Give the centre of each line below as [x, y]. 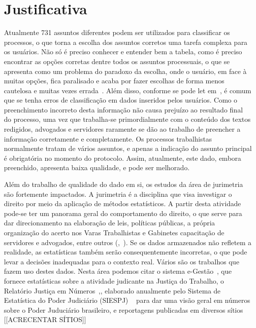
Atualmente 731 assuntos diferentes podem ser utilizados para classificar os [117, 32]
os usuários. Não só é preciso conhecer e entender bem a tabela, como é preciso [123, 52]
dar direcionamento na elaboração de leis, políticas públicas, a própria [110, 223]
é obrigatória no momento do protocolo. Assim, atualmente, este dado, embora [123, 158]
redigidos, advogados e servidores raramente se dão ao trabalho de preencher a [122, 129]
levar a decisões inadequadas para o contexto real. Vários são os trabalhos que [122, 261]
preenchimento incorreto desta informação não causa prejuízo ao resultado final [124, 109]
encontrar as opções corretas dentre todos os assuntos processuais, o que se [117, 61]
